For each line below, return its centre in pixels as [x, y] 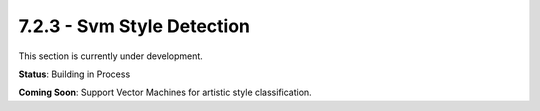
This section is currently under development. [111, 56]
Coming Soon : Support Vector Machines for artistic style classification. [165, 92]
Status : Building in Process [74, 74]
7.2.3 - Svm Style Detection [134, 26]
